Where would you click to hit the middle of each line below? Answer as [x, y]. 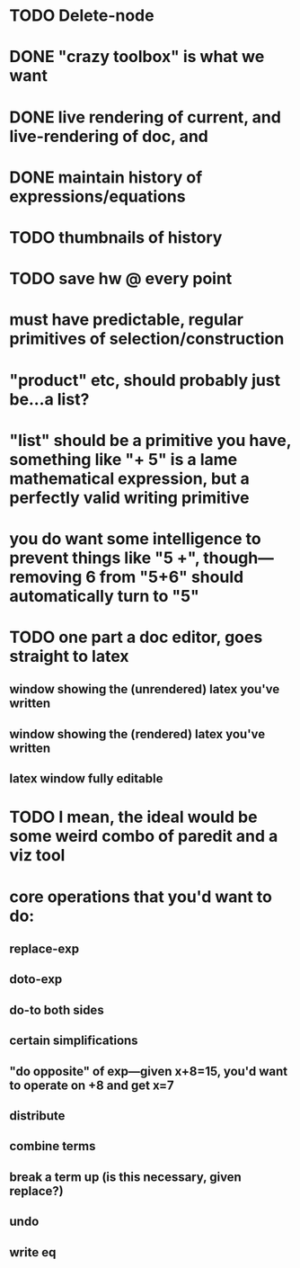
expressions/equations [97, 196]
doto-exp [36, 980]
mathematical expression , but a [129, 478]
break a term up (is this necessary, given [126, 1177]
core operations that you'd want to [141, 897]
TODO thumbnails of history [116, 237]
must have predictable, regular [127, 320]
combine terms [53, 1146]
